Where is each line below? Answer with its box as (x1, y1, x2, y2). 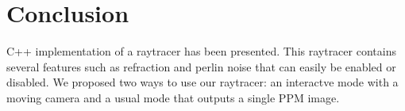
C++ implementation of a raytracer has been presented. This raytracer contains (6, 43, 396, 59)
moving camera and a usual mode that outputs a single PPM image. (6, 89, 340, 105)
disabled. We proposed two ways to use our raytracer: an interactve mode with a (6, 74, 399, 90)
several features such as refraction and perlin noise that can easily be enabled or (6, 58, 396, 75)
